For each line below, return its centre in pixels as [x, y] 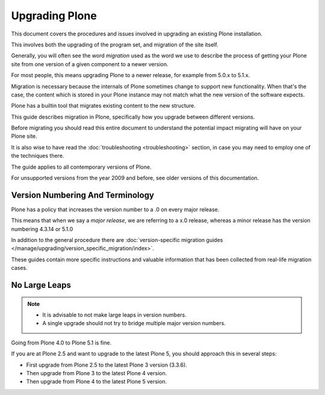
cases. [19, 268]
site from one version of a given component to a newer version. [90, 64]
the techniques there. [38, 156]
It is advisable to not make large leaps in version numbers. [114, 315]
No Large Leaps [41, 285]
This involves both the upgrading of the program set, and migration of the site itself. [115, 45]
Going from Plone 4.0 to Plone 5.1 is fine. [61, 343]
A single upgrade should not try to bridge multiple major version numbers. [134, 323]
